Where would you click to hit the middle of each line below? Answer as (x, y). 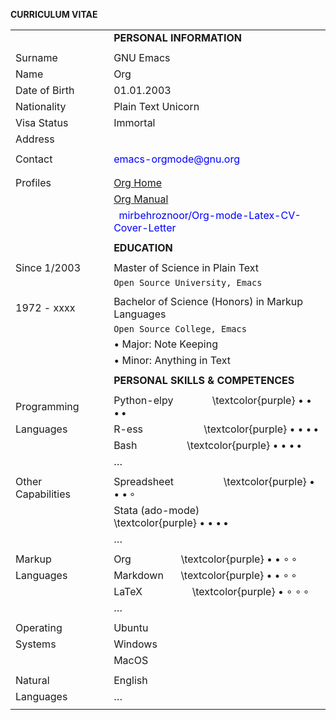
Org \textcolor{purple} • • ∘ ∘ (205, 559)
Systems (36, 644)
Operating (39, 627)
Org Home (138, 182)
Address (35, 139)
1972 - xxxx (45, 307)
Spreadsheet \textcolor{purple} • (214, 481)
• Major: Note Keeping (166, 344)
